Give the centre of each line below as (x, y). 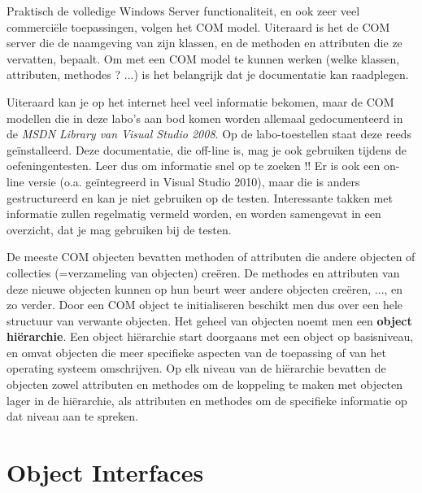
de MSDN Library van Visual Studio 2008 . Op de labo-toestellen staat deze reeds (209, 134)
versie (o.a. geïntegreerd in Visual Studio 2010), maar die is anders (194, 181)
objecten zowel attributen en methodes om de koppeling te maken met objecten (204, 384)
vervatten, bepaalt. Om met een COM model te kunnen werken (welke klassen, (203, 58)
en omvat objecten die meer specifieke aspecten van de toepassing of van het (196, 352)
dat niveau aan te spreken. (72, 416)
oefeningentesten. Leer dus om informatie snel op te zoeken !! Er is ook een (194, 166)
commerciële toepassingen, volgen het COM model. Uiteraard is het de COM (198, 26)
